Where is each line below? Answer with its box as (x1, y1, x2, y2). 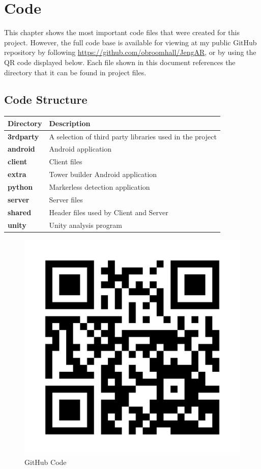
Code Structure (4, 92, 88, 107)
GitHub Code (24, 457, 67, 467)
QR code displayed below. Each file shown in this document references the (4, 56, 236, 67)
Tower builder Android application (49, 169, 157, 180)
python (8, 182, 33, 192)
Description (49, 118, 91, 128)
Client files (49, 156, 82, 167)
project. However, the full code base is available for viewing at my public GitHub (4, 37, 257, 47)
